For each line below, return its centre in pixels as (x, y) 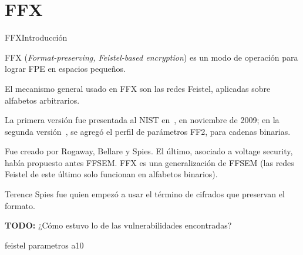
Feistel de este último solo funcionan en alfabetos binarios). (111, 174)
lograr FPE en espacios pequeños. (65, 69)
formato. (20, 205)
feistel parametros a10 (44, 245)
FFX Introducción (36, 37)
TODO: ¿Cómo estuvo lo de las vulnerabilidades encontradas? (118, 225)
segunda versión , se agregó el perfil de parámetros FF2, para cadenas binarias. (148, 131)
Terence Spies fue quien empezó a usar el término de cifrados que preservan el (145, 194)
